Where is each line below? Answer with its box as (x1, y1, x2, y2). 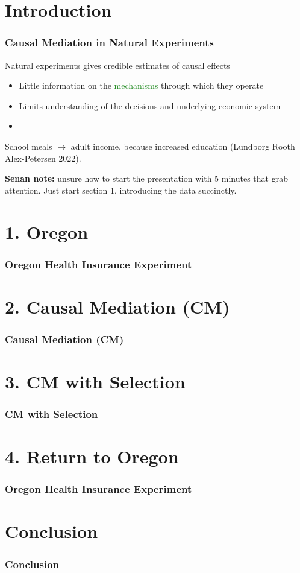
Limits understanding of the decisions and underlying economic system (19, 99, 281, 112)
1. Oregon (5, 219, 89, 244)
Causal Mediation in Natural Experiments (5, 35, 214, 50)
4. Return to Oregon (5, 444, 179, 469)
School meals (5, 139, 52, 152)
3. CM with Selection (5, 369, 186, 393)
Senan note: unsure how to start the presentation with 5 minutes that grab (5, 172, 288, 185)
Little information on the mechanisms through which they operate (19, 79, 264, 92)
